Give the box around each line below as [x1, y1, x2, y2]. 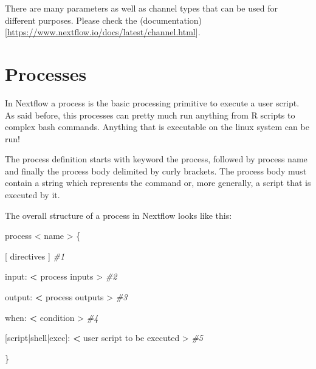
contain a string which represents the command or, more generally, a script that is [5, 176, 311, 189]
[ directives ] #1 [5, 249, 65, 262]
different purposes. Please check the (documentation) [5, 13, 202, 26]
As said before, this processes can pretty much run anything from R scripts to [5, 108, 295, 121]
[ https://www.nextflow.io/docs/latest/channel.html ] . [5, 26, 201, 38]
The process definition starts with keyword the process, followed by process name [5, 153, 307, 165]
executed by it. [5, 188, 60, 201]
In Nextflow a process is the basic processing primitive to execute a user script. [5, 96, 300, 109]
